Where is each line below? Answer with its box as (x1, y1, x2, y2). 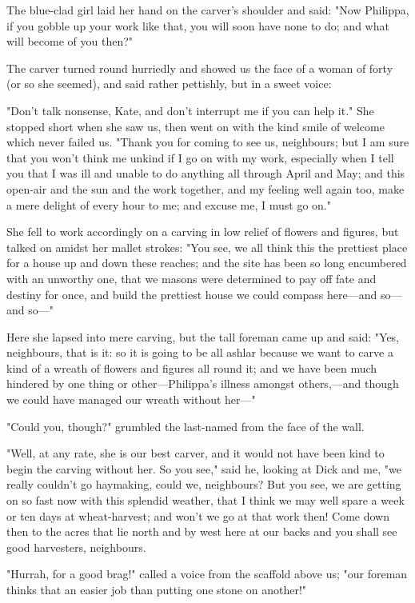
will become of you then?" (6, 33, 134, 50)
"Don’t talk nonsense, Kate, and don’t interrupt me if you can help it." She (6, 102, 374, 118)
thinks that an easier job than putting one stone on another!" (6, 581, 307, 597)
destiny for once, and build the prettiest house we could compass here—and (6, 286, 377, 302)
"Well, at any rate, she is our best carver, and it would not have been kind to (6, 445, 385, 461)
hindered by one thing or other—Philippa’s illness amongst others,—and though (6, 375, 399, 392)
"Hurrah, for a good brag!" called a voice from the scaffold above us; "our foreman (6, 565, 408, 582)
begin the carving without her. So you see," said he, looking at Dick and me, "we (6, 460, 401, 477)
